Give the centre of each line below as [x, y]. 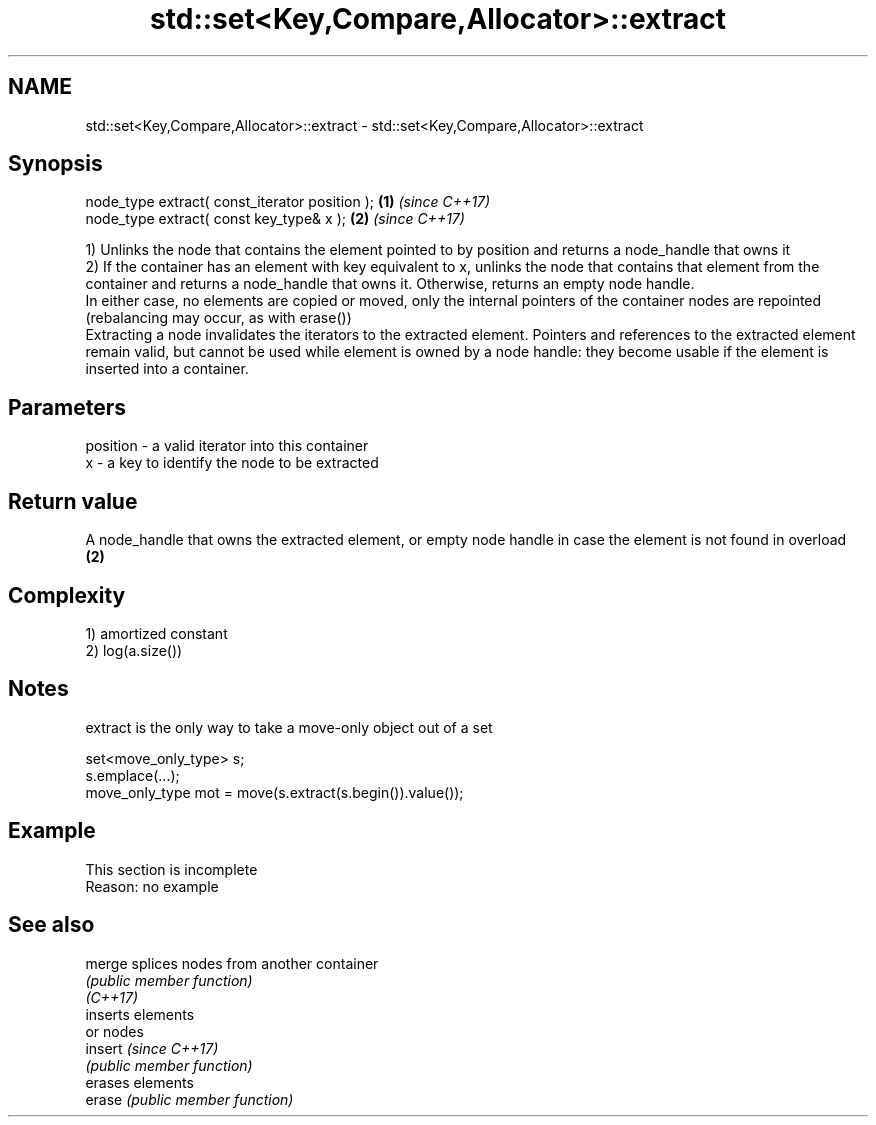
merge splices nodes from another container [232, 963]
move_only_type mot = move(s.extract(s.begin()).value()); [274, 792]
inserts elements [140, 1014]
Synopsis [55, 164]
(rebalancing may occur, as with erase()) [218, 318]
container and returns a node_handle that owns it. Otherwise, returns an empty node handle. [390, 284]
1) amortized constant [156, 633]
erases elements [139, 1082]
